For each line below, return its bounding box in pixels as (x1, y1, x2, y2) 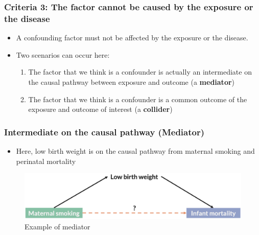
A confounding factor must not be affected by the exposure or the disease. (16, 32, 248, 43)
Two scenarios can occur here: (16, 49, 110, 60)
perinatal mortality (16, 155, 76, 166)
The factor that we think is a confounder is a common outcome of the (28, 93, 247, 104)
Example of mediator (25, 221, 90, 231)
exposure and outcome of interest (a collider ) (28, 104, 173, 114)
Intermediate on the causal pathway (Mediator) (4, 125, 204, 138)
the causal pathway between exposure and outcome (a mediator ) (28, 76, 235, 87)
